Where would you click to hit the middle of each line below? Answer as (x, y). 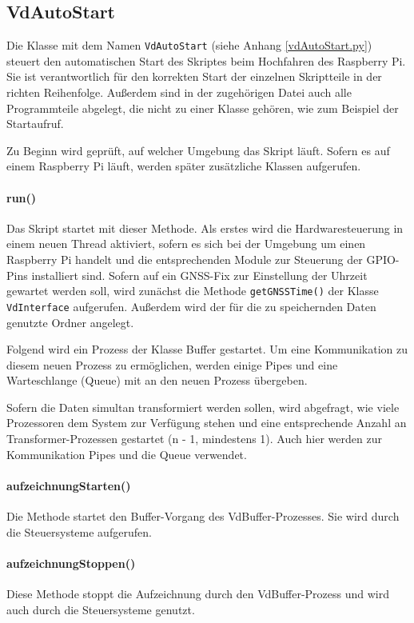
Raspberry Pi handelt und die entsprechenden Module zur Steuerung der (185, 259)
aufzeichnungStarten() (69, 485)
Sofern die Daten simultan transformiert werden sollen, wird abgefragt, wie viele (203, 407)
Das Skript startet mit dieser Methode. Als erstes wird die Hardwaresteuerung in (205, 228)
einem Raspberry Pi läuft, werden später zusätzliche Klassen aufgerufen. (184, 166)
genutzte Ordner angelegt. (70, 322)
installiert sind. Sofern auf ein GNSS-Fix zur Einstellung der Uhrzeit (199, 275)
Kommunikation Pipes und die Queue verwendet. (127, 454)
